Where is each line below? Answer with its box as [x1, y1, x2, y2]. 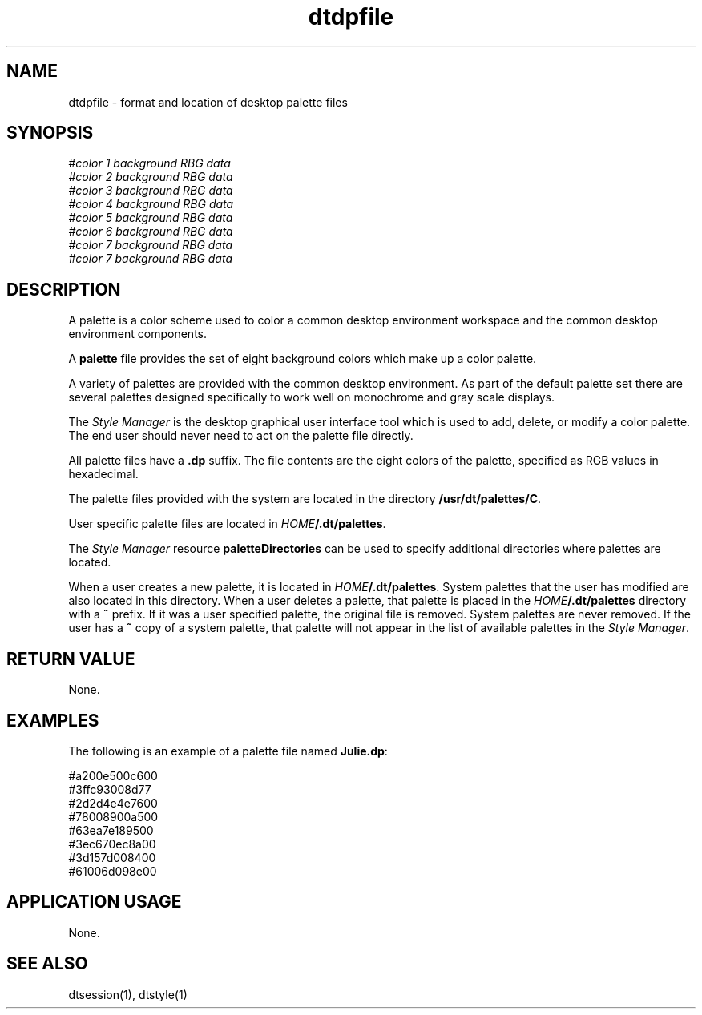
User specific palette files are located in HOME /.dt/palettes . [68, 517, 386, 531]
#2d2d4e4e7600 [68, 795, 158, 810]
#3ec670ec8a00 [68, 836, 156, 851]
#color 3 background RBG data [68, 183, 233, 198]
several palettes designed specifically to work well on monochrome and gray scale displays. [68, 390, 555, 405]
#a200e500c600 [68, 768, 158, 783]
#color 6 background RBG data [68, 224, 233, 239]
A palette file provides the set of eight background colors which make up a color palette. [68, 352, 537, 366]
